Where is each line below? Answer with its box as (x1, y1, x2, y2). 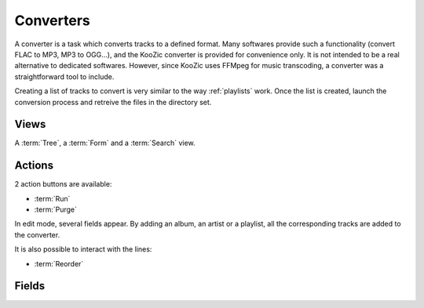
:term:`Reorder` (34, 259, 84, 268)
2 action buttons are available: (14, 179, 112, 189)
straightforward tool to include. (14, 71, 115, 82)
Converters (14, 12, 90, 29)
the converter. (14, 230, 60, 239)
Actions (14, 159, 54, 172)
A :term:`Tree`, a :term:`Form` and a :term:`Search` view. (14, 138, 196, 148)
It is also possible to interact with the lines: (14, 245, 152, 254)
